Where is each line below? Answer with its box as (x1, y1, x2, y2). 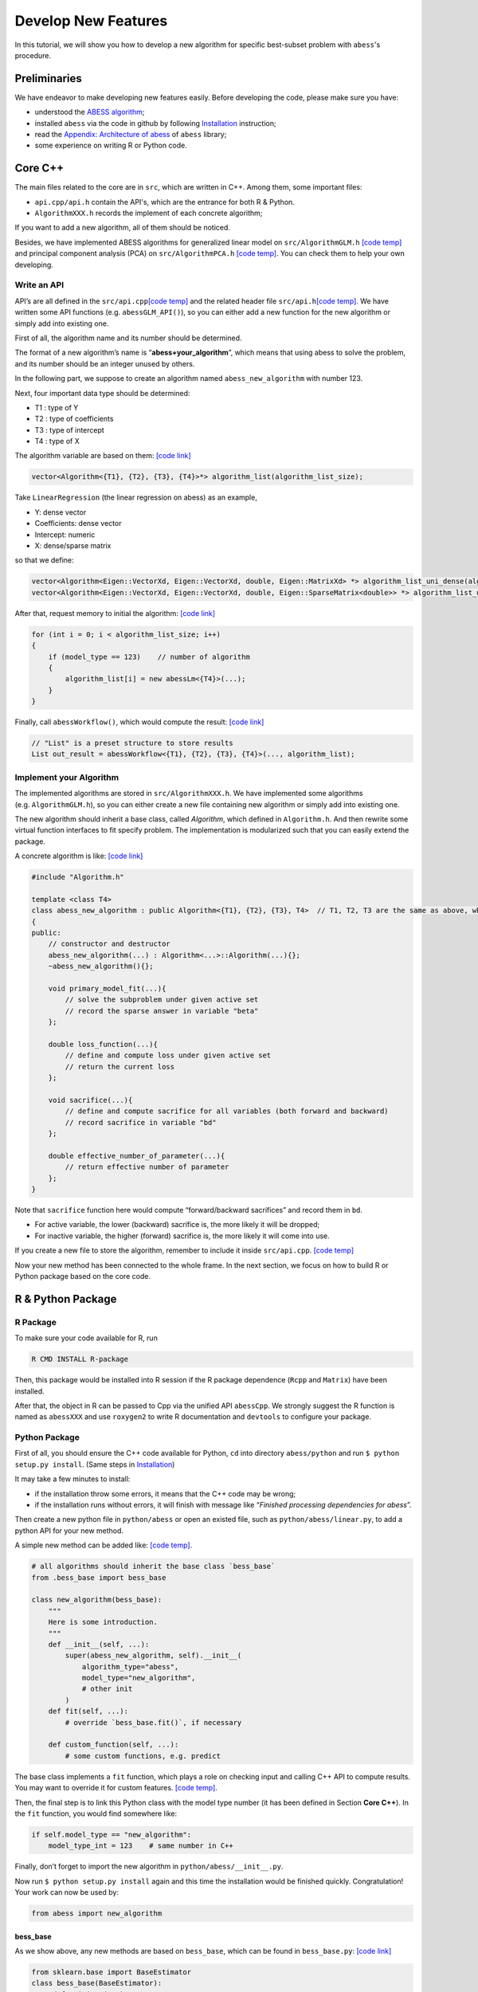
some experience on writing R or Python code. (34, 140, 187, 151)
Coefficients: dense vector (34, 519, 122, 528)
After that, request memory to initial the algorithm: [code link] (14, 608, 215, 618)
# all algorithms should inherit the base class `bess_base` (31, 1562, 276, 1571)
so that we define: (14, 555, 75, 565)
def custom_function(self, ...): (48, 1740, 179, 1749)
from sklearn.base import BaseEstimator (31, 1968, 191, 1977)
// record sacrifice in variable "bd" (65, 1118, 217, 1127)
